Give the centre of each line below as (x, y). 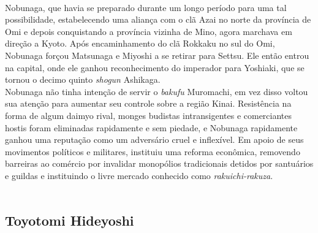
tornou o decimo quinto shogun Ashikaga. (83, 79)
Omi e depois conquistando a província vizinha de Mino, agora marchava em (149, 31)
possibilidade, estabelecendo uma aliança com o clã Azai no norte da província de (158, 19)
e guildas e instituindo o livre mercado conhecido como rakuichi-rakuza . (139, 175)
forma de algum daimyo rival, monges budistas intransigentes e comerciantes (149, 115)
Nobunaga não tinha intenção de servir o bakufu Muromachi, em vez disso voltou (157, 91)
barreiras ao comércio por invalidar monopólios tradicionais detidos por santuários (159, 163)
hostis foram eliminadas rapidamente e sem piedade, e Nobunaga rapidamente (151, 127)
